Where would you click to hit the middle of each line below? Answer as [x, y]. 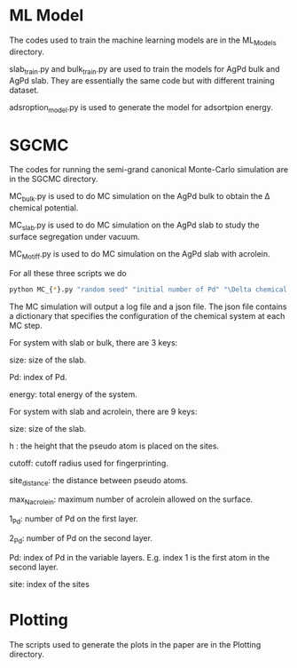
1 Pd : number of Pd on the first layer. [74, 520]
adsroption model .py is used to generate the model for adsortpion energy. [141, 108]
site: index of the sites [50, 584]
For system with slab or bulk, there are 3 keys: [94, 342]
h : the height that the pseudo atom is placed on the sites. [114, 446]
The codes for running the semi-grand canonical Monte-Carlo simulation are [149, 170]
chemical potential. [44, 208]
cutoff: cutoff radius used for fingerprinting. [89, 463]
